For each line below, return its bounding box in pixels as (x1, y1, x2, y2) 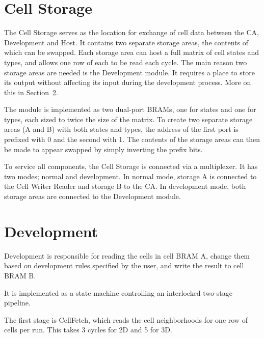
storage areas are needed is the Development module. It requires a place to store (4, 67, 255, 77)
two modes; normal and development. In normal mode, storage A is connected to (4, 171, 257, 181)
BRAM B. (4, 270, 36, 280)
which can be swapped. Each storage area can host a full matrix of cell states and (4, 47, 259, 58)
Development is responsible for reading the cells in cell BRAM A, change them (4, 250, 250, 261)
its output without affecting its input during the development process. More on (4, 77, 251, 88)
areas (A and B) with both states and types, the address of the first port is (4, 124, 239, 134)
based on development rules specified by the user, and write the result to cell (4, 260, 244, 271)
